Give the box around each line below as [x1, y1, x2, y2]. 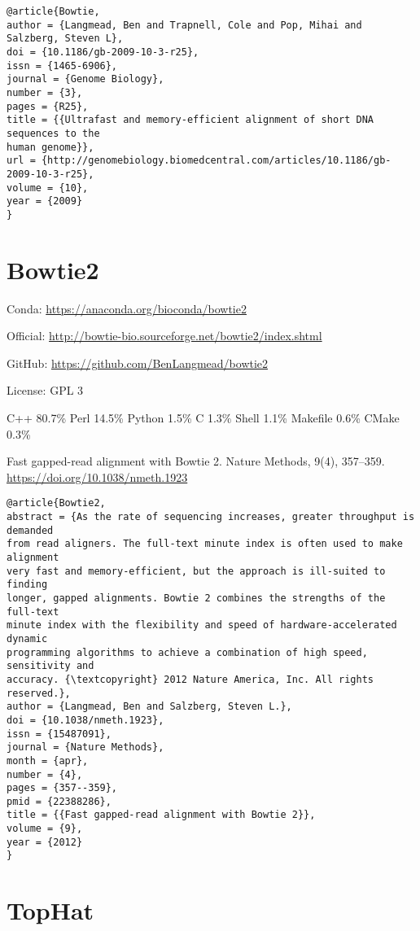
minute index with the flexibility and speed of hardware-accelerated [7, 619, 397, 632]
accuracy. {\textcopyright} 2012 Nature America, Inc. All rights [7, 673, 374, 685]
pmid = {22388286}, [7, 795, 112, 807]
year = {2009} [7, 195, 83, 208]
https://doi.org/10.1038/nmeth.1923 [7, 468, 188, 485]
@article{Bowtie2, [7, 497, 106, 509]
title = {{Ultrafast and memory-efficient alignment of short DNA [7, 114, 374, 126]
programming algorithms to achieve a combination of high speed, [7, 646, 368, 658]
